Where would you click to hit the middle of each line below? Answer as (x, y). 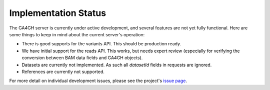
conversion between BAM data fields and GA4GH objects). (82, 58)
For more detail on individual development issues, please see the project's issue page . (98, 81)
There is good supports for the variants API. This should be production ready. (101, 44)
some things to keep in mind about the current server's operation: (77, 34)
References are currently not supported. (63, 72)
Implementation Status (58, 13)
